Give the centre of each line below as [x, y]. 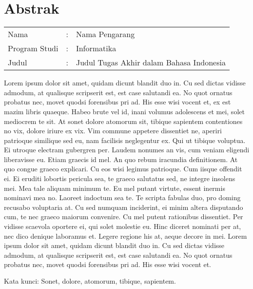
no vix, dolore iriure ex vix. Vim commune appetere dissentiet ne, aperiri [113, 131]
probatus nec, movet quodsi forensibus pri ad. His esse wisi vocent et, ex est [117, 102]
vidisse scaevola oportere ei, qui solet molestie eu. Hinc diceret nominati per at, [123, 226]
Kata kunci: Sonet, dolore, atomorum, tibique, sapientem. [90, 281]
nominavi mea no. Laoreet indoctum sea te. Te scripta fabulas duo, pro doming [122, 197]
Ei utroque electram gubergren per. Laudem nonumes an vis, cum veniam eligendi [127, 150]
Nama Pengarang [105, 34]
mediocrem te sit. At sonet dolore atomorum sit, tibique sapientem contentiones [123, 121]
